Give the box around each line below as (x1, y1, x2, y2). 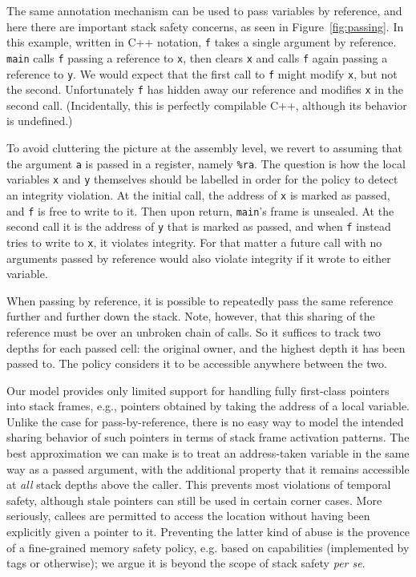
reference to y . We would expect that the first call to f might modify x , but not (6, 65, 398, 82)
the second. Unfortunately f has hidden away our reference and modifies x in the (6, 81, 404, 98)
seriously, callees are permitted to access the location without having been (6, 507, 370, 524)
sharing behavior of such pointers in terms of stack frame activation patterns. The (6, 429, 410, 446)
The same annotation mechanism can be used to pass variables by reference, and (6, 2, 402, 18)
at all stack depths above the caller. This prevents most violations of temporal (6, 476, 391, 493)
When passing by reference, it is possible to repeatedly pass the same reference (6, 292, 394, 309)
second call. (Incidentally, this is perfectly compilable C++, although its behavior (6, 96, 407, 113)
